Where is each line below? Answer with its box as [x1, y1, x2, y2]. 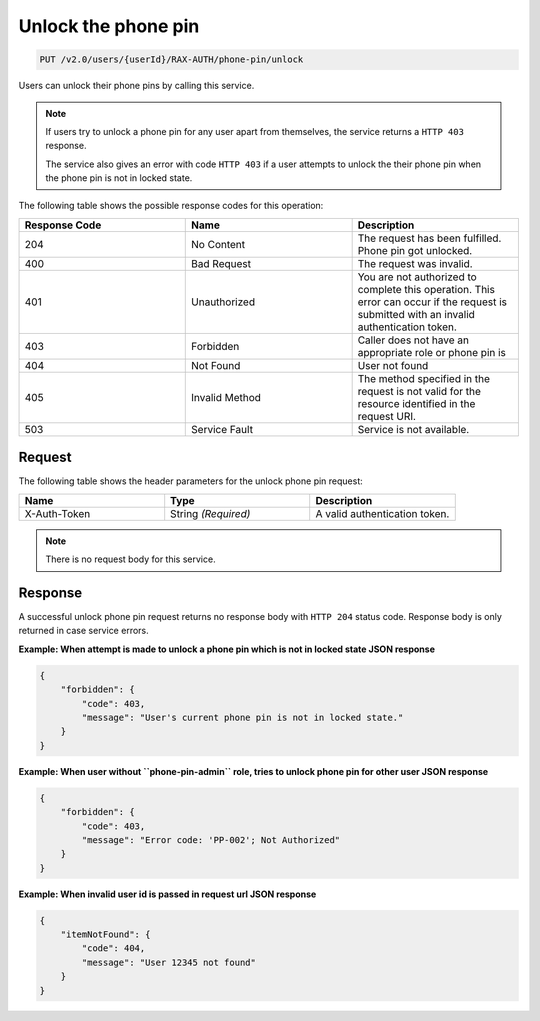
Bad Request [191, 256, 252, 270]
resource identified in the [357, 396, 476, 410]
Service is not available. [357, 422, 470, 436]
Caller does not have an [357, 333, 470, 347]
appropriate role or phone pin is [357, 345, 507, 359]
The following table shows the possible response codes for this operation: [18, 200, 324, 212]
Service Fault [191, 422, 254, 436]
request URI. [357, 409, 417, 423]
